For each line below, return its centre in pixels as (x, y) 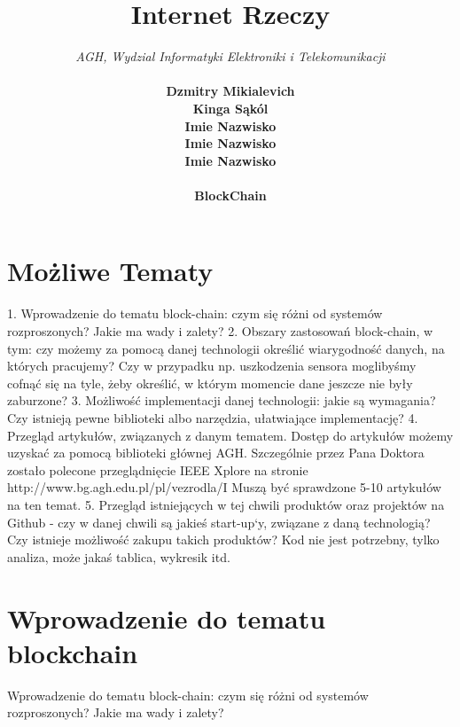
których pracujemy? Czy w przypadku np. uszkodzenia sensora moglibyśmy (212, 366)
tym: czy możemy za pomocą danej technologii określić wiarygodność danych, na (226, 348)
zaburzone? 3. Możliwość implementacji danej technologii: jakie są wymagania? (222, 400)
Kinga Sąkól (230, 108)
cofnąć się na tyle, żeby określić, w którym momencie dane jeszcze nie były (210, 383)
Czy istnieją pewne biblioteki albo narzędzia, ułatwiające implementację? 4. (213, 417)
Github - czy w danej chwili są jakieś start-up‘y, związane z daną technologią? (219, 522)
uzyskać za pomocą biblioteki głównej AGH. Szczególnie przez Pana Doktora (216, 453)
